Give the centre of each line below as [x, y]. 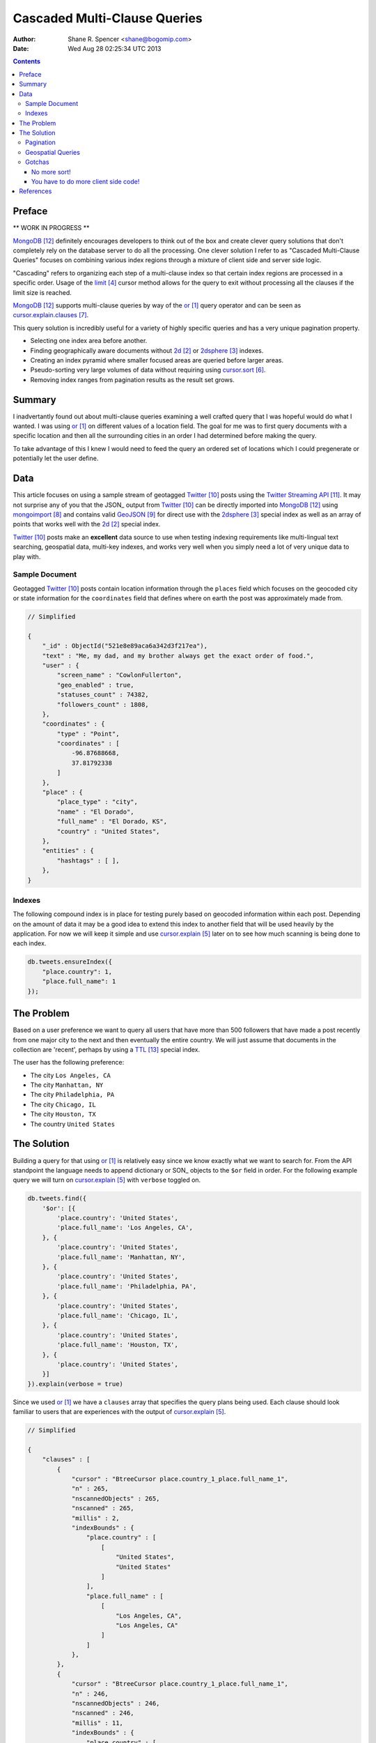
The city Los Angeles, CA [70, 1075]
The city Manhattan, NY [67, 1085]
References [36, 191]
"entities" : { [68, 851]
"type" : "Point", [88, 733]
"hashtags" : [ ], [88, 860]
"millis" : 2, [95, 1518]
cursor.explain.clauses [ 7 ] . [51, 315]
